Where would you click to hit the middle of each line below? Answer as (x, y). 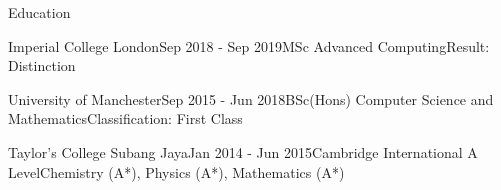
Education (39, 12)
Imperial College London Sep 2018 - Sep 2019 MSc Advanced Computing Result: (249, 45)
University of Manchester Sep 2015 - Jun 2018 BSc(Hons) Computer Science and (251, 98)
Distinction (42, 65)
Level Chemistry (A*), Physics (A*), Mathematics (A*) (176, 171)
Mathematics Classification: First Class (125, 118)
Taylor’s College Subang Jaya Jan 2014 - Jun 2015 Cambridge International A (243, 151)
